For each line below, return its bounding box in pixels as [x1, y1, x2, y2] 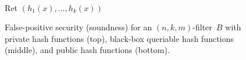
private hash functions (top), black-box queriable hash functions [5, 32, 234, 44]
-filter [192, 21, 213, 33]
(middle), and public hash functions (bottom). [5, 44, 170, 56]
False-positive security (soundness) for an [5, 21, 152, 33]
